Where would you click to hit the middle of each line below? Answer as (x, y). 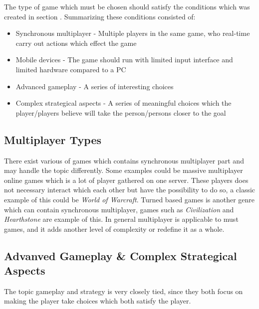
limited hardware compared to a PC (71, 69)
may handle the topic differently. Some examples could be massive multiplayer (124, 170)
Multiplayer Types (53, 139)
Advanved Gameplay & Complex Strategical (121, 255)
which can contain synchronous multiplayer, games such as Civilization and (119, 209)
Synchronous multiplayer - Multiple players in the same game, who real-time (133, 33)
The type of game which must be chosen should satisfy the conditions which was (127, 6)
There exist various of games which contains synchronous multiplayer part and (124, 160)
